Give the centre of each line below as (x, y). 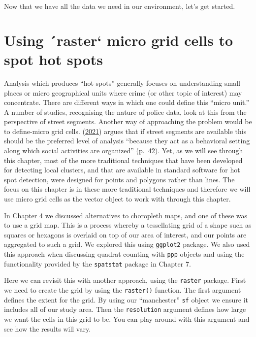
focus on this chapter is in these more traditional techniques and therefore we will (127, 189)
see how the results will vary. (48, 328)
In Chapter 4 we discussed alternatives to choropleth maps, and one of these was (126, 215)
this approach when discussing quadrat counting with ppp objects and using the (124, 254)
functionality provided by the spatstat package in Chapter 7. (97, 263)
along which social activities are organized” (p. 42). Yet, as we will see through (124, 151)
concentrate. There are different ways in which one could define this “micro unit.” (127, 102)
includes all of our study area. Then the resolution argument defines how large (125, 309)
